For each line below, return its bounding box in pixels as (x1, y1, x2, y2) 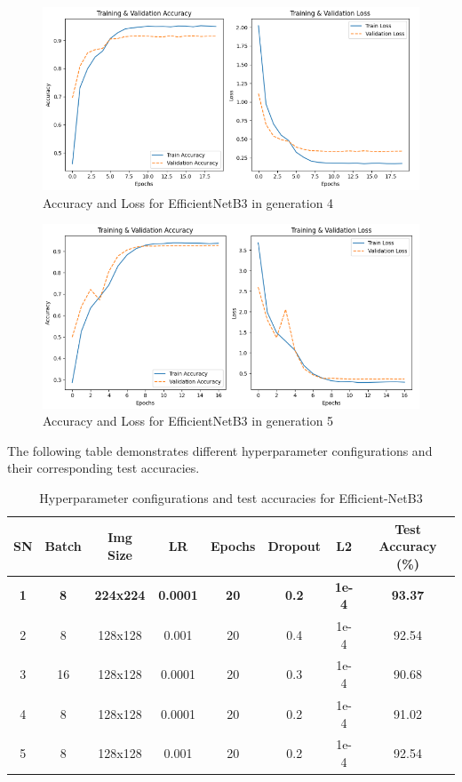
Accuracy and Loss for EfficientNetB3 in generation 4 (43, 193, 334, 211)
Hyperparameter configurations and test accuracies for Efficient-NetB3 (39, 488, 423, 507)
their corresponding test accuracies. (7, 459, 200, 477)
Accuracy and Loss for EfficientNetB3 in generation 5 (43, 411, 334, 430)
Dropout (267, 537, 322, 555)
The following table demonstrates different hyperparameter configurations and (7, 441, 433, 459)
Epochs (210, 537, 256, 555)
